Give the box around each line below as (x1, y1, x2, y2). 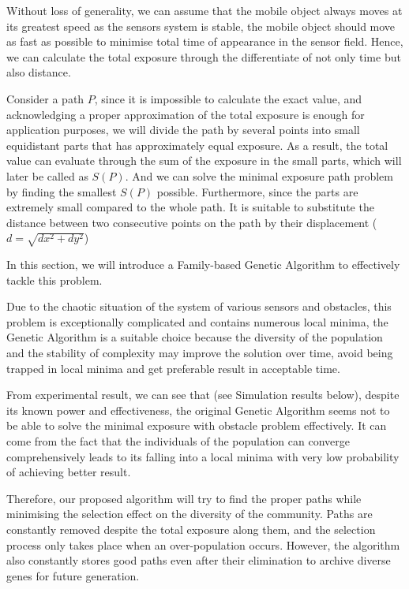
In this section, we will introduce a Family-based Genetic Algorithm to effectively (6, 256, 400, 273)
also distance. (6, 64, 71, 80)
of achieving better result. (6, 464, 131, 480)
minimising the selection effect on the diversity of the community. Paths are (6, 505, 373, 522)
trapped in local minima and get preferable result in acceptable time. (6, 360, 340, 376)
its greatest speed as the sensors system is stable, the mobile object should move (6, 17, 396, 34)
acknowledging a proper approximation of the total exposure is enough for (6, 106, 365, 122)
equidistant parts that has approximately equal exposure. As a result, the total (6, 136, 388, 153)
